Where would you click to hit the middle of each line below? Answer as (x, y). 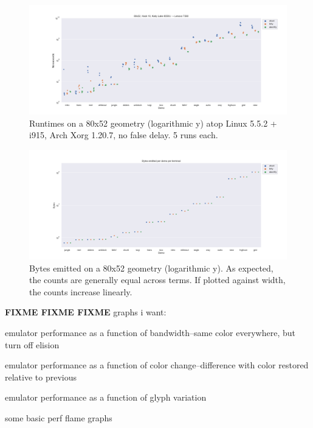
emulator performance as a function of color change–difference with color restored (157, 365)
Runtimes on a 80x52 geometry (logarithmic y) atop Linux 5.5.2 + (153, 123)
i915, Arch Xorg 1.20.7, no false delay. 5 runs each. (124, 135)
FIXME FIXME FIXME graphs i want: (86, 312)
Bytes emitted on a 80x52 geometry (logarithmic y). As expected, (151, 268)
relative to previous (41, 377)
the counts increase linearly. (81, 291)
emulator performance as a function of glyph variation (106, 397)
